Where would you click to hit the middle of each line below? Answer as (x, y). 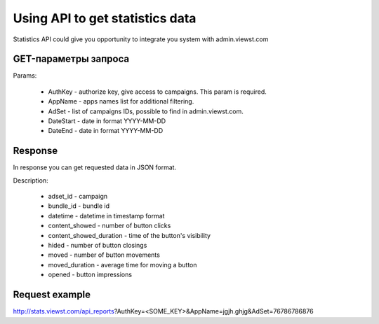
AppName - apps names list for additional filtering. (121, 101)
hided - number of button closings (98, 246)
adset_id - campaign (78, 197)
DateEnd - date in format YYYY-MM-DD (106, 131)
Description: (31, 180)
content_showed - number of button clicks (109, 226)
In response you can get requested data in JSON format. (95, 167)
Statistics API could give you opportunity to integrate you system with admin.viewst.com (141, 39)
